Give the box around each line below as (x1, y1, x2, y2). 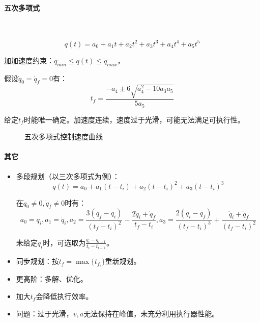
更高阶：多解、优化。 (16, 274, 88, 284)
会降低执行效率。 (36, 290, 93, 301)
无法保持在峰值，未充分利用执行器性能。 (83, 308, 219, 318)
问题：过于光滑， (16, 308, 73, 318)
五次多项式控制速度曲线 (24, 131, 103, 142)
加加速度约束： (4, 55, 54, 65)
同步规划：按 (16, 256, 59, 266)
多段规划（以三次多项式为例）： (16, 170, 120, 181)
